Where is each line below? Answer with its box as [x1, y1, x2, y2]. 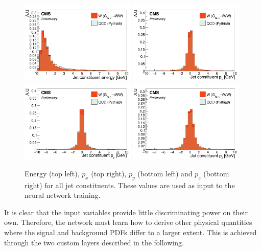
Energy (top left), [25, 168, 80, 178]
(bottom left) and [137, 168, 193, 178]
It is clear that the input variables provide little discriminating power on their [4, 207, 248, 217]
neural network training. [25, 190, 101, 200]
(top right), [91, 168, 127, 178]
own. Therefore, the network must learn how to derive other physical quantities [4, 217, 252, 227]
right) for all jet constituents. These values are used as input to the [25, 179, 235, 190]
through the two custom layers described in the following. [4, 237, 184, 247]
